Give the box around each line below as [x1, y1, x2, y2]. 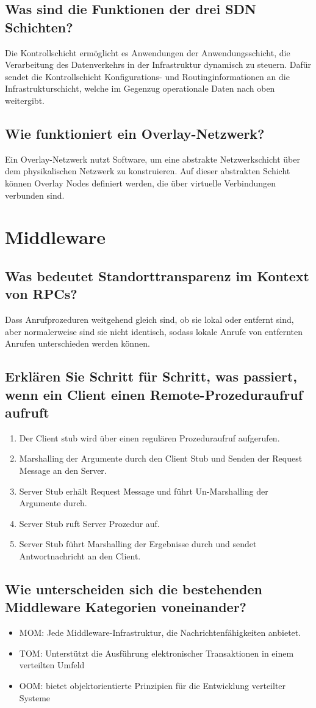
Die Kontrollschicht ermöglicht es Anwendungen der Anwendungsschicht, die [5, 46, 290, 59]
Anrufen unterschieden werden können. [5, 337, 150, 350]
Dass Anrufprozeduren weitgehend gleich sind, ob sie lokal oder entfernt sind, [5, 313, 294, 326]
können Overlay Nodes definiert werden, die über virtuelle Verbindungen [5, 176, 276, 189]
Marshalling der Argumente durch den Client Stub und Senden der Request [19, 452, 303, 465]
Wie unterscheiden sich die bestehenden [5, 580, 263, 599]
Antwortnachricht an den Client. [19, 550, 141, 562]
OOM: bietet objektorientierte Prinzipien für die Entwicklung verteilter [19, 679, 286, 691]
